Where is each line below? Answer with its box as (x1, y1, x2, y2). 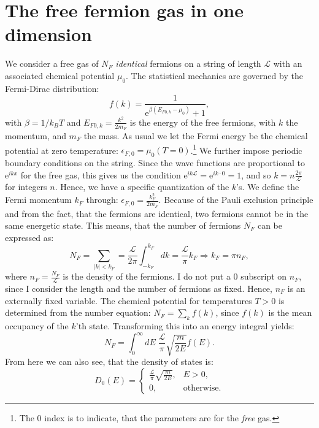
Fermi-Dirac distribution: (5, 82, 99, 94)
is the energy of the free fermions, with (129, 115, 276, 128)
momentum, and (5, 129, 66, 142)
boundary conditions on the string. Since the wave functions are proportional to (5, 156, 305, 169)
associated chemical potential (5, 69, 115, 82)
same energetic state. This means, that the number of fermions (5, 219, 241, 232)
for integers (5, 180, 47, 193)
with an (273, 57, 302, 70)
